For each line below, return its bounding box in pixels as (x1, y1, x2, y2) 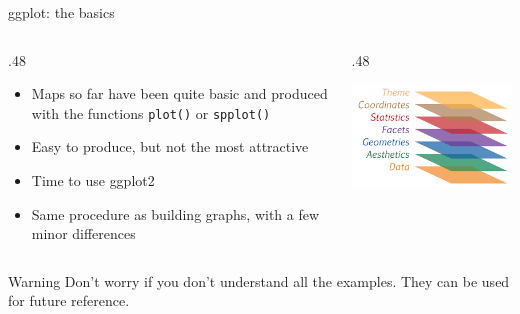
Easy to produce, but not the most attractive (31, 136, 309, 157)
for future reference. (8, 290, 130, 311)
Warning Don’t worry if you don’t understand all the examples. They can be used (8, 270, 510, 291)
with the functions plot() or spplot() (31, 102, 271, 123)
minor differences (31, 223, 136, 244)
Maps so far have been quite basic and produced (31, 83, 328, 104)
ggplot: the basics (8, 2, 115, 22)
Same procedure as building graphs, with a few (31, 203, 320, 224)
